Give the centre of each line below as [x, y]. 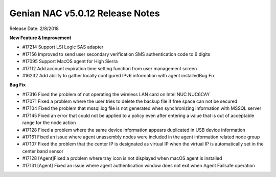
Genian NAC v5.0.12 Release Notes [85, 13]
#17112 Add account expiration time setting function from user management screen [110, 68]
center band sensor [43, 151]
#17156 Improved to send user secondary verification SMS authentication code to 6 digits [116, 54]
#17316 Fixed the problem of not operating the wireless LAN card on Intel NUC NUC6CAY [116, 94]
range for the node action [49, 123]
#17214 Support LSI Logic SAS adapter [63, 47]
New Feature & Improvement [40, 38]
